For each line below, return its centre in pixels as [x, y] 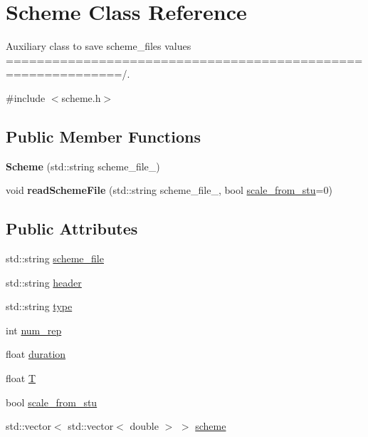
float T [21, 378]
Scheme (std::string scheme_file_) [83, 166]
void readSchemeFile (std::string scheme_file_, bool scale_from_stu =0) [169, 190]
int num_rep [34, 330]
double [144, 426]
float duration [36, 354]
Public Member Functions [103, 136]
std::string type [39, 306]
